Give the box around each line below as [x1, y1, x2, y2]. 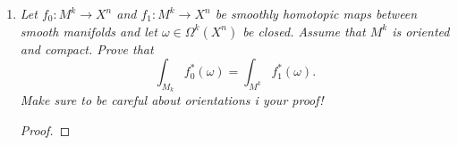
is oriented [392, 21, 450, 40]
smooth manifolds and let [20, 21, 157, 40]
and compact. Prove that [20, 39, 154, 58]
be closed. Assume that [242, 21, 366, 40]
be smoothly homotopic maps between [215, 4, 418, 22]
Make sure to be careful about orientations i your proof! [20, 91, 324, 109]
